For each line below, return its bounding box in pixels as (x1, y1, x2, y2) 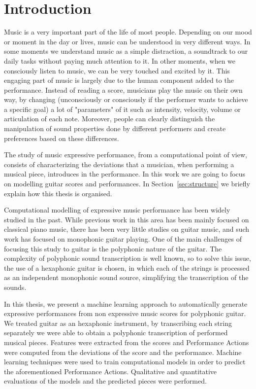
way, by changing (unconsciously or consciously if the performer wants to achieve (4, 94, 248, 105)
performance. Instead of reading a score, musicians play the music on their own (4, 84, 243, 95)
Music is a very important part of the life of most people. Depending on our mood (4, 27, 252, 37)
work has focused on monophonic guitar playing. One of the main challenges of (4, 234, 242, 244)
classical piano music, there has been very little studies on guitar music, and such (4, 224, 250, 234)
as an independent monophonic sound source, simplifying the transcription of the (4, 272, 249, 283)
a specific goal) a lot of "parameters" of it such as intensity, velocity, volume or (4, 104, 241, 114)
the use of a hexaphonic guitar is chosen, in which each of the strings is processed (4, 262, 250, 273)
